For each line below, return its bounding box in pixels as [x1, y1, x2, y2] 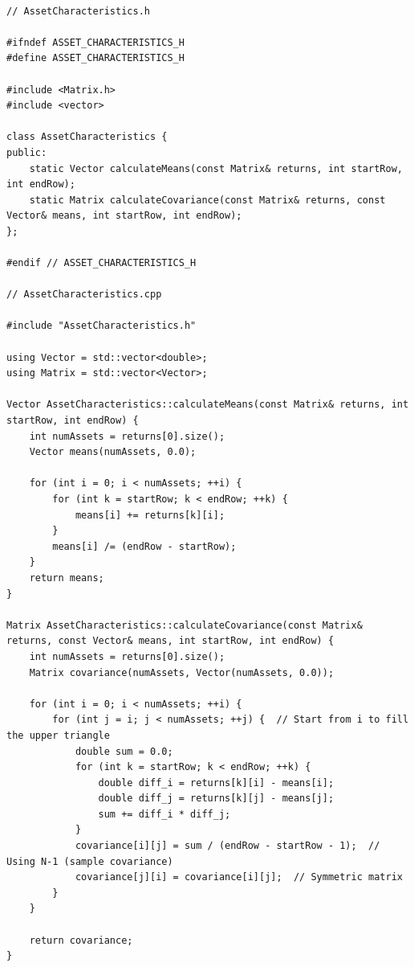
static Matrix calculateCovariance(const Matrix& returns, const [29, 194, 386, 206]
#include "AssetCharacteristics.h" [6, 320, 197, 332]
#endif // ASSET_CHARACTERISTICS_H [6, 257, 197, 269]
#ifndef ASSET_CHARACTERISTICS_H [6, 36, 185, 48]
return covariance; [29, 934, 133, 946]
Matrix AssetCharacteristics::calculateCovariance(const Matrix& [6, 619, 363, 631]
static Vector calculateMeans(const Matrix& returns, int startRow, [29, 162, 403, 174]
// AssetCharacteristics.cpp [6, 289, 162, 301]
